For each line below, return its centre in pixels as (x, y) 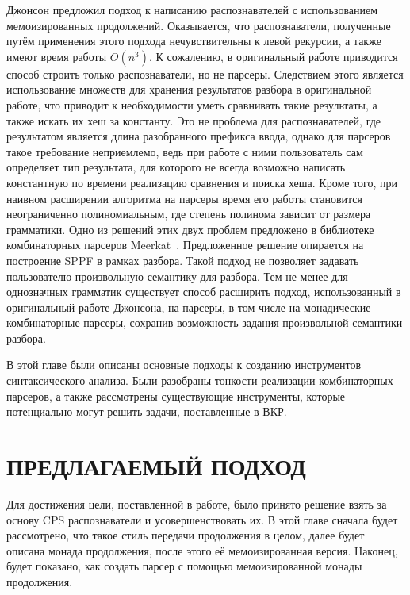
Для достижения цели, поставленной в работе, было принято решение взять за (197, 503)
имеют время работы (57, 56)
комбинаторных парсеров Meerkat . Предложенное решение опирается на (185, 245)
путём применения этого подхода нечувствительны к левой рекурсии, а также (194, 41)
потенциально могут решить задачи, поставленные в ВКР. (147, 411)
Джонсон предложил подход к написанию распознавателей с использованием (192, 10)
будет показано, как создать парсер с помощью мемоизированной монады (184, 566)
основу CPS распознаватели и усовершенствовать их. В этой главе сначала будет (202, 519)
